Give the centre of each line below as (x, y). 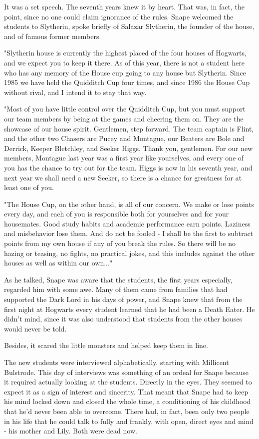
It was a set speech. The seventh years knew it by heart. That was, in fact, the (124, 6)
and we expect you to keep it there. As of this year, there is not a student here (124, 62)
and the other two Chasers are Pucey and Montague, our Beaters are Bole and (124, 138)
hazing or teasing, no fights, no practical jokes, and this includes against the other (129, 253)
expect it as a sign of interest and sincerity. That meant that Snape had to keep (126, 391)
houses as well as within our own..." (58, 263)
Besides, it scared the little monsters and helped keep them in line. (106, 345)
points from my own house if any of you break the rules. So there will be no (120, 243)
